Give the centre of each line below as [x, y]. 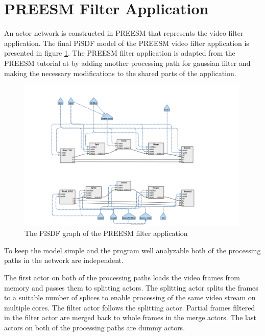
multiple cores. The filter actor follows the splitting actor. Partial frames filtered [130, 307]
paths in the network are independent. [64, 260]
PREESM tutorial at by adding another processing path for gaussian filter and [127, 63]
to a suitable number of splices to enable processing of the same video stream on [130, 297]
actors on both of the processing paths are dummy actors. [95, 327]
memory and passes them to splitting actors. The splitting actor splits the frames [131, 287]
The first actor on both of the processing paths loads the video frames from [122, 277]
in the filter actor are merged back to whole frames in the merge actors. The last [130, 317]
